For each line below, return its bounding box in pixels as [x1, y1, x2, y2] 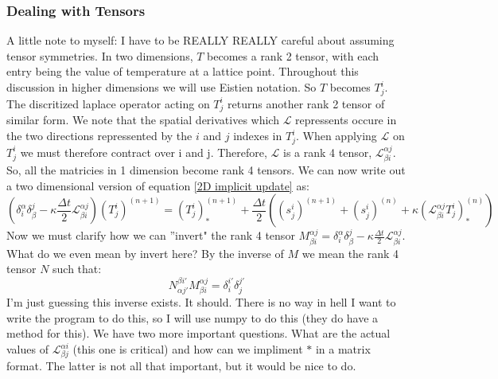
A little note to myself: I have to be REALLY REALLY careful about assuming [6, 32, 395, 49]
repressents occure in [295, 111, 397, 128]
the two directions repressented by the [6, 127, 193, 144]
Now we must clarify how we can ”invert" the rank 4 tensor [6, 227, 295, 244]
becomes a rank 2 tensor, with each [207, 47, 379, 64]
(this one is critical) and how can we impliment [72, 341, 303, 358]
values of [6, 341, 49, 358]
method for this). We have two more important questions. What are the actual [6, 325, 391, 342]
